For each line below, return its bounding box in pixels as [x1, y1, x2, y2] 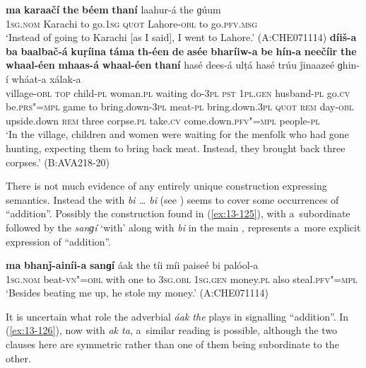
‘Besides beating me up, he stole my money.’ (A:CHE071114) [6, 285, 268, 300]
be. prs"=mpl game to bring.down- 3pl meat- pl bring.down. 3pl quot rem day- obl [6, 99, 354, 114]
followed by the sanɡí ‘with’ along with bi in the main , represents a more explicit [6, 219, 361, 234]
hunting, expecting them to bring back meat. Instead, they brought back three [6, 140, 346, 155]
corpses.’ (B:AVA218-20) [6, 154, 110, 169]
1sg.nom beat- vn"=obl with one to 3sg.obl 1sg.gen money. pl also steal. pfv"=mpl [6, 271, 358, 286]
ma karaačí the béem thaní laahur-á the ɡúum [6, 2, 221, 16]
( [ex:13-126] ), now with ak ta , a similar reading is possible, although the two [6, 323, 338, 338]
